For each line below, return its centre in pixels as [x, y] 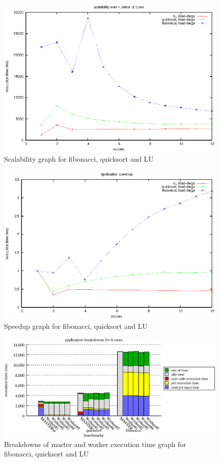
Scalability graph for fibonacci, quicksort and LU [79, 158]
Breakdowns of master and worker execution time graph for [95, 444]
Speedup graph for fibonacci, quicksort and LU [76, 326]
